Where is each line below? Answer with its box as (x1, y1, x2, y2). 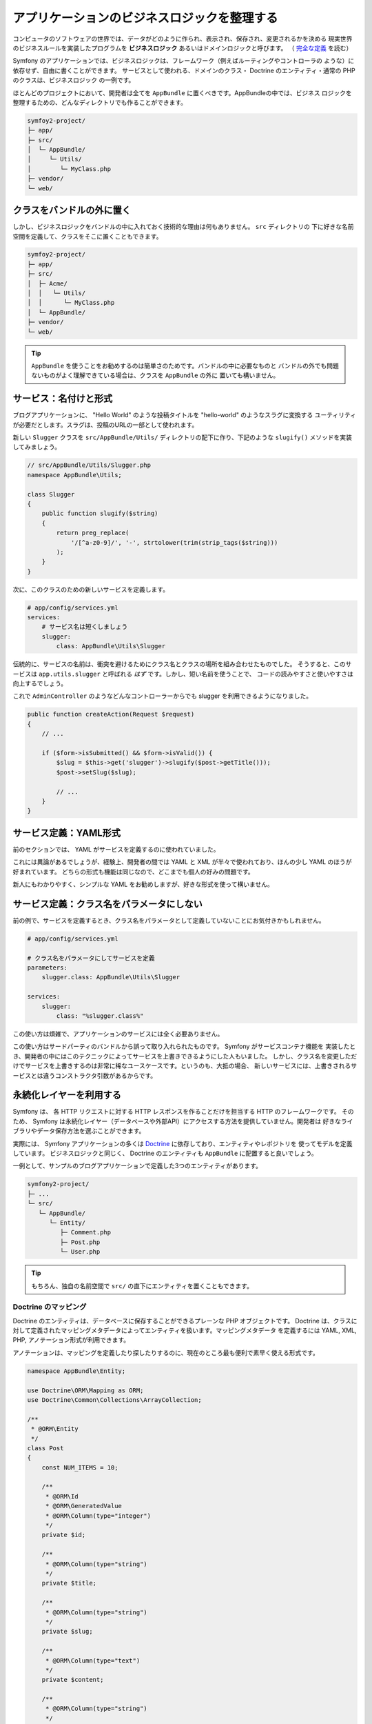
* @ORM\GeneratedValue (45, 1502, 122, 1510)
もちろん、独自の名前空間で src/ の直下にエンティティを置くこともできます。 (31, 1281, 253, 1290)
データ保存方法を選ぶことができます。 (37, 1127, 145, 1135)
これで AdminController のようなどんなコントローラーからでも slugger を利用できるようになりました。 (12, 692, 313, 700)
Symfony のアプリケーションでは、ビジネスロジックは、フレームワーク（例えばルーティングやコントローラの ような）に (12, 57, 355, 65)
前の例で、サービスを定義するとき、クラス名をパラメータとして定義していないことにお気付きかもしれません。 (12, 916, 325, 924)
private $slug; (41, 1627, 93, 1636)
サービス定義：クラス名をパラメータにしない (12, 898, 203, 910)
